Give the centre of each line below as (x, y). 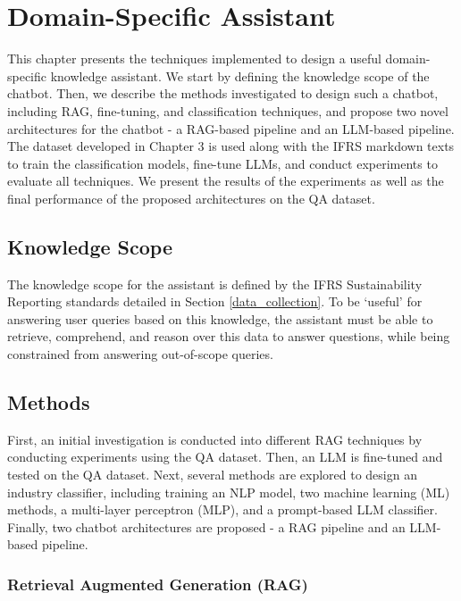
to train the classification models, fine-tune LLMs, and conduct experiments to (222, 163)
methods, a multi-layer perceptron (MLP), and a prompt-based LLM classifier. (222, 509)
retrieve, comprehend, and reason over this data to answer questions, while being (229, 336)
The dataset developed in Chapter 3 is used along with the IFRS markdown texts (231, 146)
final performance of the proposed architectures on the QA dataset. (191, 198)
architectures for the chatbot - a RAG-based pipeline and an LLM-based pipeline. (231, 128)
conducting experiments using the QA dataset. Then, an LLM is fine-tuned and (225, 457)
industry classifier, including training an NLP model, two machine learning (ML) (229, 492)
